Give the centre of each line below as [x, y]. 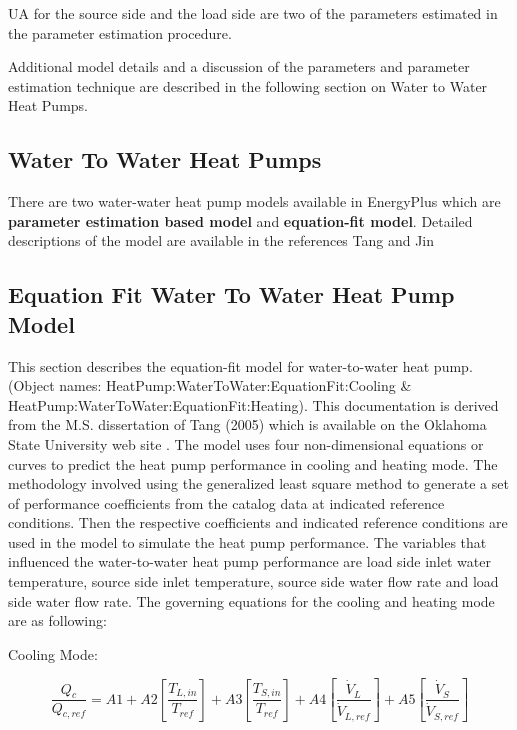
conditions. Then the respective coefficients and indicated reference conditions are [258, 522]
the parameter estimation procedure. [120, 32]
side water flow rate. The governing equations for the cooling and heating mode [251, 600]
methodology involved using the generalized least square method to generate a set [258, 483]
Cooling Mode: [53, 653]
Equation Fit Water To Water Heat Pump [231, 294]
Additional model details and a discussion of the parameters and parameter [239, 66]
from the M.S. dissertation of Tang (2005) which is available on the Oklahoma [247, 424]
